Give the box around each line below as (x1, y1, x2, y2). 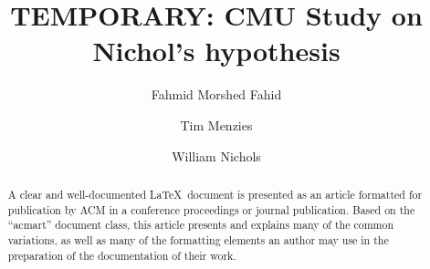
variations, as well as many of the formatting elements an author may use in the (7, 232, 389, 247)
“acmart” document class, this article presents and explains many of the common (7, 217, 394, 233)
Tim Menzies (180, 115, 253, 134)
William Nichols (172, 146, 261, 165)
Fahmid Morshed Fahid (151, 85, 282, 104)
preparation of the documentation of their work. (7, 247, 236, 263)
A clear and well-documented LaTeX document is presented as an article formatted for (7, 186, 423, 202)
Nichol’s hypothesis (92, 32, 341, 69)
